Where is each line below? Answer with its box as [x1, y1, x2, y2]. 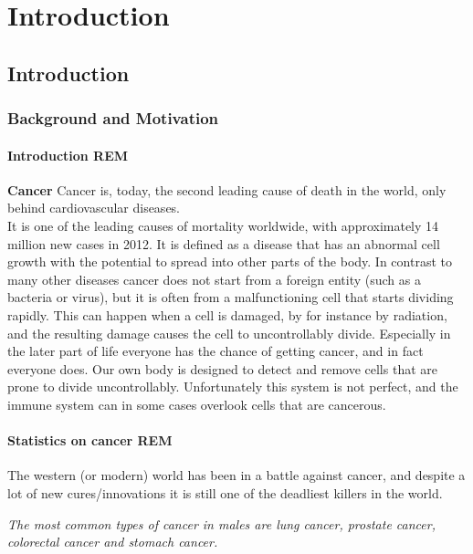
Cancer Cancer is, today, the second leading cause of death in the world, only [7, 180, 447, 199]
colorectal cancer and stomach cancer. [7, 532, 218, 551]
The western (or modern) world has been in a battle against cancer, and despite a [7, 465, 466, 485]
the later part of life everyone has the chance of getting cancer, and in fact [7, 341, 424, 361]
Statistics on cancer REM [7, 431, 173, 450]
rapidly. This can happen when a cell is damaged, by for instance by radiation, [7, 305, 447, 324]
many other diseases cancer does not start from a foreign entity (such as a [7, 269, 421, 288]
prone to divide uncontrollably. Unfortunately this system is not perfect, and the [7, 377, 458, 396]
